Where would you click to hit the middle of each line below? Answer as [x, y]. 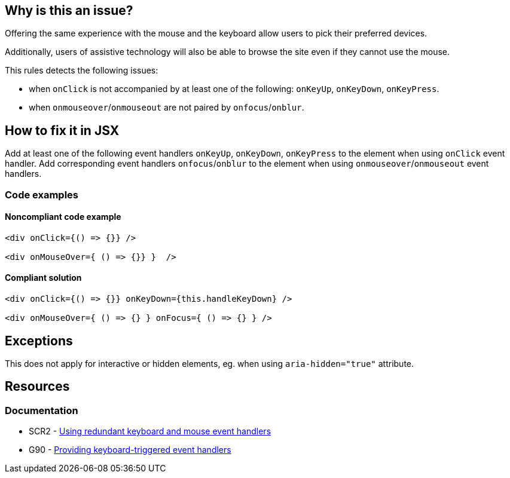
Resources [37, 387]
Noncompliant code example [63, 217]
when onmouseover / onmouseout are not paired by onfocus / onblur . [167, 108]
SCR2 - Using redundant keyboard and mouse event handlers [150, 431]
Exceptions [39, 341]
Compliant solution [43, 278]
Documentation [42, 410]
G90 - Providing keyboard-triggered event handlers [130, 450]
